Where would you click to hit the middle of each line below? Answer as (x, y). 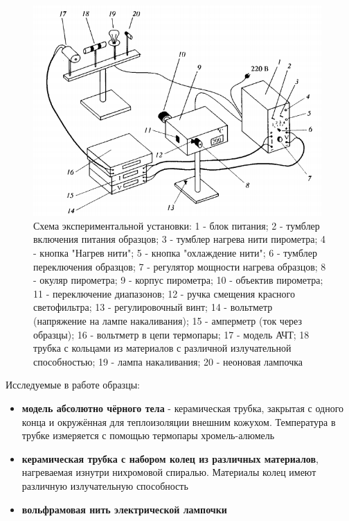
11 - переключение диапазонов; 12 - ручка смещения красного (164, 293)
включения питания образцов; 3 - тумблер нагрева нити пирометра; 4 (180, 239)
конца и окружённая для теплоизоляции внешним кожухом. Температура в (179, 421)
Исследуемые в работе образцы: (73, 385)
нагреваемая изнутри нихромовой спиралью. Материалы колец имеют (169, 472)
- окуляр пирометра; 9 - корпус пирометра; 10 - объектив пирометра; (178, 280)
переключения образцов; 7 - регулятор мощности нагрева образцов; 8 (180, 266)
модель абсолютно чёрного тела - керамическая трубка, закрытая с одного (183, 408)
